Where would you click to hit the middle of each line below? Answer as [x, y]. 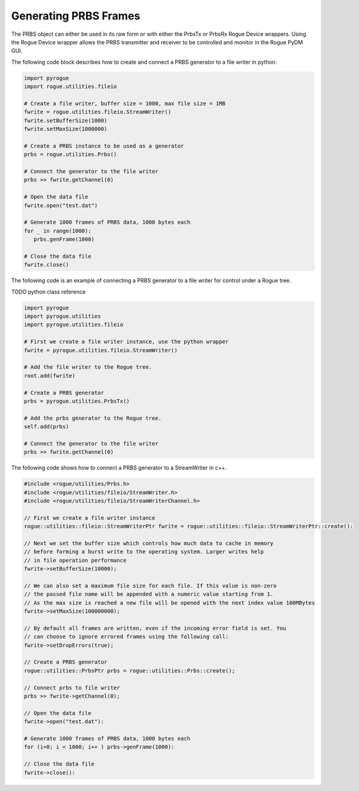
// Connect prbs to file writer [72, 688]
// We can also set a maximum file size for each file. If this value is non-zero [150, 586]
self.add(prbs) [46, 427]
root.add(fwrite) [50, 375]
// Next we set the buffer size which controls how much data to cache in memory [149, 543]
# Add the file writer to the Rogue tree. [88, 367]
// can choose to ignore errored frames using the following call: [126, 637]
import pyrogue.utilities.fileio [74, 325]
